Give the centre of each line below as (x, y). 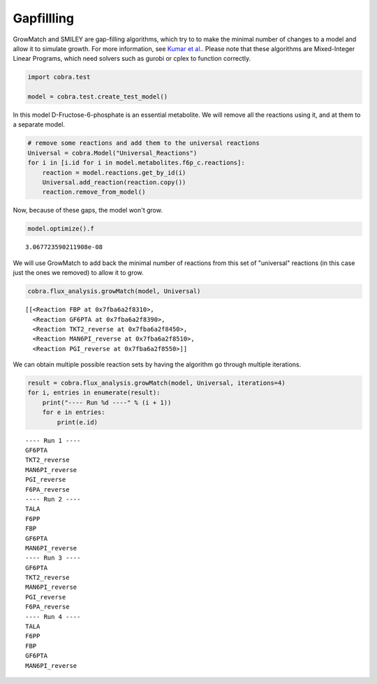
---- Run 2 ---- (53, 499)
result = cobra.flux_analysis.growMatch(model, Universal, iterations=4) (156, 383)
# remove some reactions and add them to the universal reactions (143, 143)
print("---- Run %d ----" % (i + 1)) (107, 402)
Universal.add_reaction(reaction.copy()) (114, 183)
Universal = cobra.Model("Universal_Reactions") (112, 153)
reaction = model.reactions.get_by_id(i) (114, 172)
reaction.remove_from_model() (94, 192)
